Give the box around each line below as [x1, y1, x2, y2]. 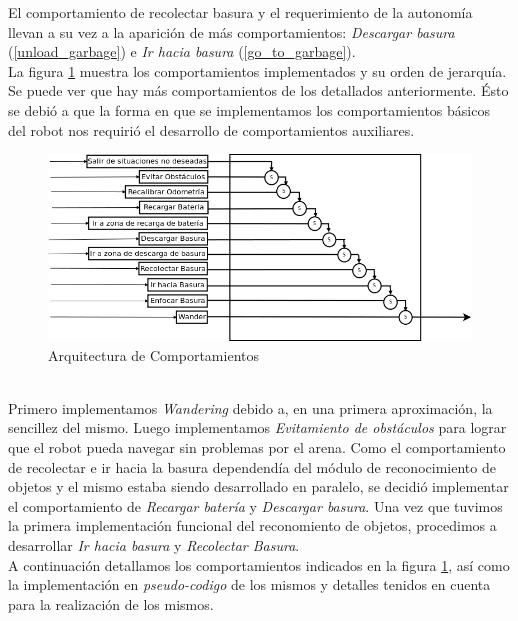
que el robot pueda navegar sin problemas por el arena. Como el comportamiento [8, 436, 506, 457]
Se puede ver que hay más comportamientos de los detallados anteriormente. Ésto [8, 80, 509, 101]
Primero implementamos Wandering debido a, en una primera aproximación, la [8, 397, 493, 418]
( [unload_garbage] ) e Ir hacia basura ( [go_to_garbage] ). [8, 41, 356, 62]
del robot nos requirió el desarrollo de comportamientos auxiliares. [8, 119, 415, 140]
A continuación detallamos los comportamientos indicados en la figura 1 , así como [8, 554, 510, 575]
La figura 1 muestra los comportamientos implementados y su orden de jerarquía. [8, 60, 507, 81]
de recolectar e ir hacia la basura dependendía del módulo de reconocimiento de [8, 456, 496, 477]
